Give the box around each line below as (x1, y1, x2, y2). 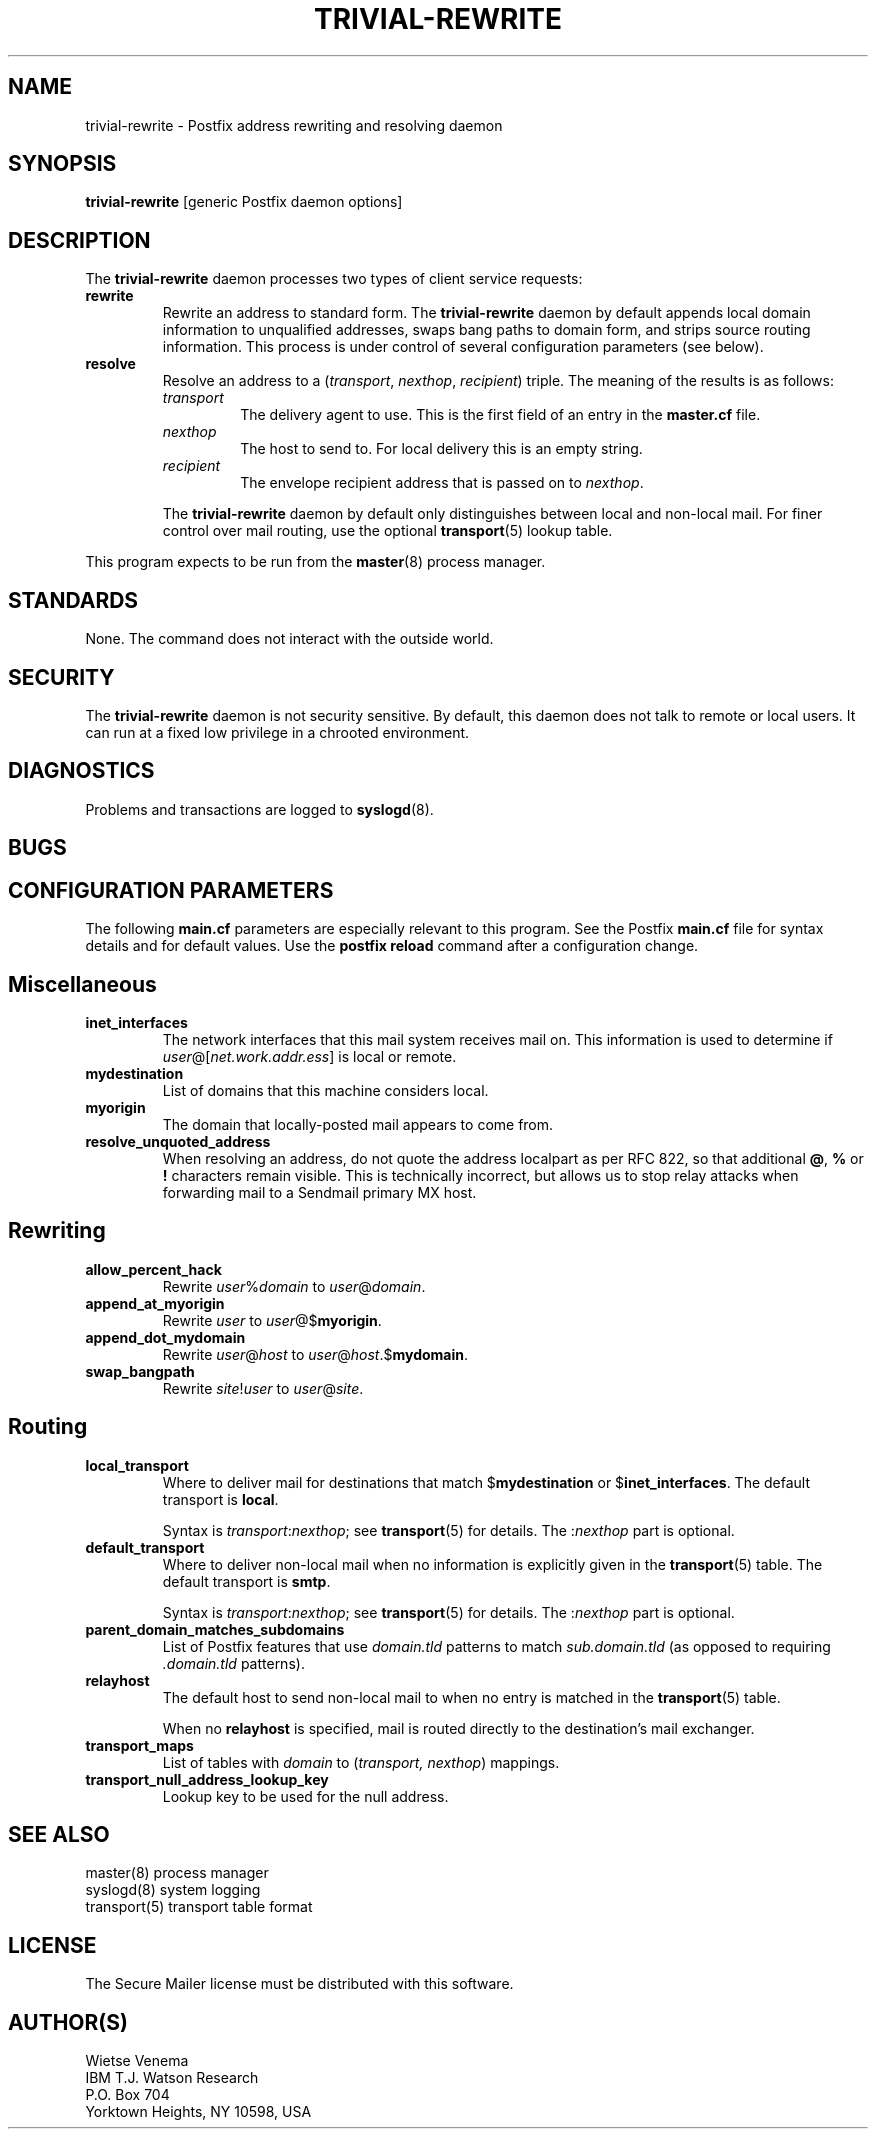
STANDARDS (8, 587, 139, 613)
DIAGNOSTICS (8, 758, 155, 784)
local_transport (85, 1456, 189, 1474)
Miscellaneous (8, 971, 157, 997)
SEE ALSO (8, 1822, 110, 1848)
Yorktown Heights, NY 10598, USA (85, 2103, 312, 2121)
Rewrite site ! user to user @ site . (162, 1379, 364, 1397)
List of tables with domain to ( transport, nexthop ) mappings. (162, 1753, 560, 1771)
